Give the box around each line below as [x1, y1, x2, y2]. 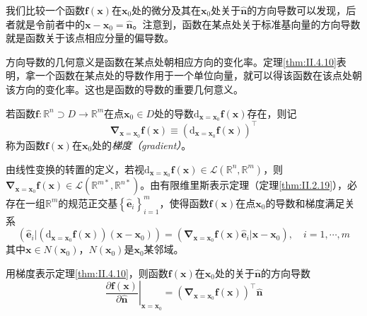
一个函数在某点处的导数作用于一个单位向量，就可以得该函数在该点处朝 [35, 68, 362, 83]
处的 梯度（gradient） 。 [92, 137, 192, 152]
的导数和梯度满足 [265, 195, 345, 210]
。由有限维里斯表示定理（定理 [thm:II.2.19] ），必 [140, 177, 358, 192]
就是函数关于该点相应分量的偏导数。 [6, 30, 174, 45]
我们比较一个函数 [6, 3, 85, 17]
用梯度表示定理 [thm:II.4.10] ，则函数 [6, 265, 168, 280]
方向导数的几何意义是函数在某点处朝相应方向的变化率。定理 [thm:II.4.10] [6, 54, 337, 69]
